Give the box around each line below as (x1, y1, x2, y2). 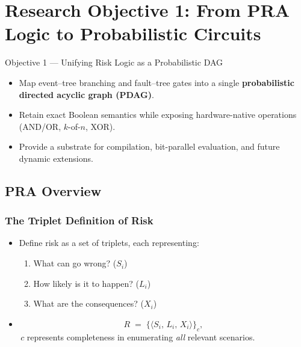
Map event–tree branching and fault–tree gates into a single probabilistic (19, 76, 294, 88)
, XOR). (85, 120, 116, 132)
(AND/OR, (19, 120, 61, 132)
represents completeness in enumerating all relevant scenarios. (26, 330, 255, 343)
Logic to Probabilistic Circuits (5, 21, 261, 46)
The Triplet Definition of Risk (5, 213, 154, 228)
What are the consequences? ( (33, 297, 144, 310)
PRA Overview (5, 181, 102, 200)
